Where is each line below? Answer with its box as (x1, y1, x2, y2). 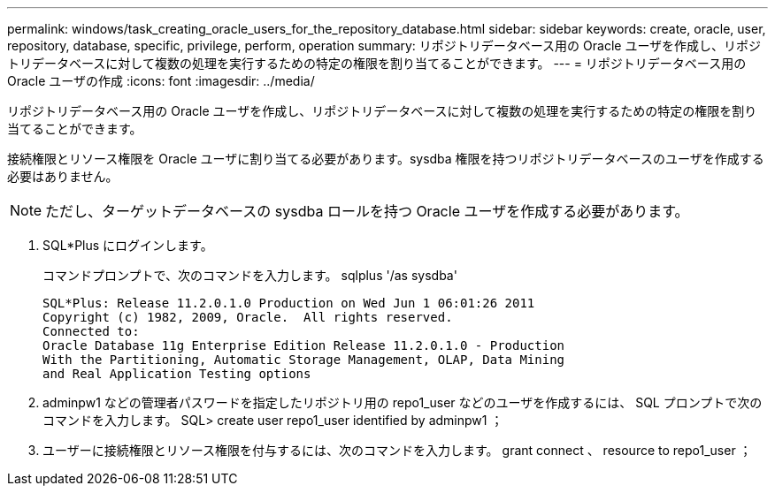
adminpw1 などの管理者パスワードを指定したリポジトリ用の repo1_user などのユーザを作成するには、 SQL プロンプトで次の (42, 395, 763, 410)
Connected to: (42, 324, 140, 338)
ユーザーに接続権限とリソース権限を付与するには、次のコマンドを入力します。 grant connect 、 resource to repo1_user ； (42, 443, 752, 458)
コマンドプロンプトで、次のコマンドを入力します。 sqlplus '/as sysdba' (42, 268, 457, 283)
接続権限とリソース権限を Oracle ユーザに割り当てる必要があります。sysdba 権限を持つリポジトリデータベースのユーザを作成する (7, 151, 764, 166)
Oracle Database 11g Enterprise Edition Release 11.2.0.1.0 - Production (42, 338, 565, 353)
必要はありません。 (7, 169, 119, 184)
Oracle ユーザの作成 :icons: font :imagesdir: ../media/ (7, 73, 315, 88)
